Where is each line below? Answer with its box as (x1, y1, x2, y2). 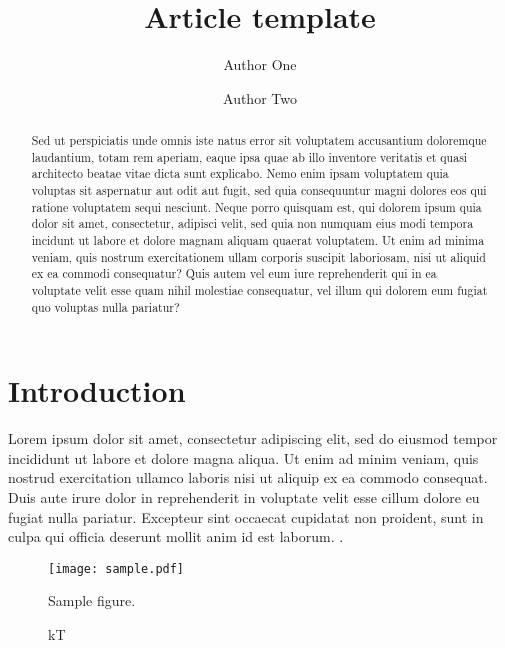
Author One (223, 54, 297, 75)
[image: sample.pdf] (48, 561, 185, 576)
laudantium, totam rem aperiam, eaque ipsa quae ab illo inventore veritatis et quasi (31, 148, 468, 165)
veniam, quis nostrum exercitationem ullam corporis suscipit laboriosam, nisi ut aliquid (31, 248, 486, 265)
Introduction (8, 370, 186, 411)
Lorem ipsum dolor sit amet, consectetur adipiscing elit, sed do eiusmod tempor (8, 428, 498, 449)
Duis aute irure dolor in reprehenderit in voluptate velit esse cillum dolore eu (8, 487, 480, 508)
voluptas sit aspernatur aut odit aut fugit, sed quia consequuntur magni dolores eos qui (31, 182, 487, 199)
